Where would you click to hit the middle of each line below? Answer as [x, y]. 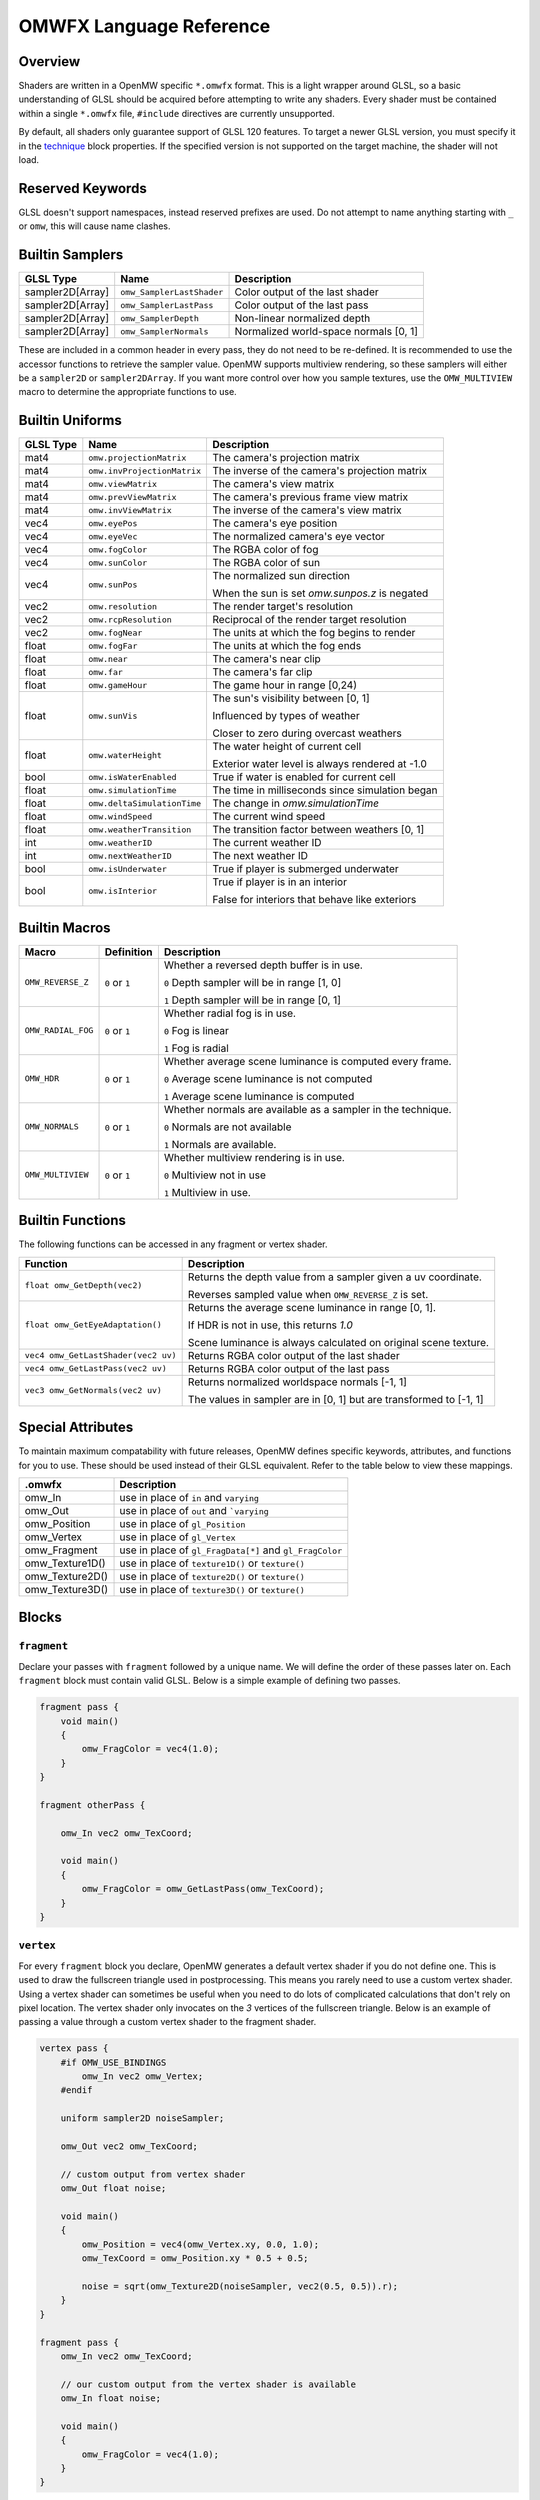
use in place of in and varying [189, 1498]
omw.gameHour [118, 685]
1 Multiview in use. [207, 1192]
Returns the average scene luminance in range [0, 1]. [312, 1307]
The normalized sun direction [280, 576]
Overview [49, 61]
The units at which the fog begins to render [313, 633]
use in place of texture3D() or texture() [212, 1590]
